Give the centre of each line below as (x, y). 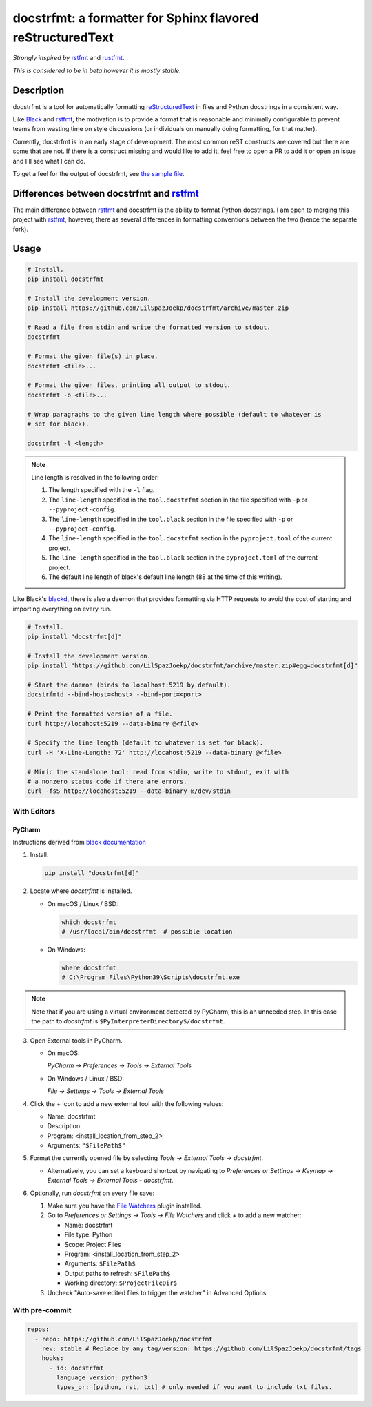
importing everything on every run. (62, 609)
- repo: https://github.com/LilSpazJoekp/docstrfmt (124, 1339)
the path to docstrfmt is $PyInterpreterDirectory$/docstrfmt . (128, 1021)
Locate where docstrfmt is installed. (81, 891)
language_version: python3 (102, 1378)
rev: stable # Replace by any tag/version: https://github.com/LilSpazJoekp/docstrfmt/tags (201, 1348)
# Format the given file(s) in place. (93, 356)
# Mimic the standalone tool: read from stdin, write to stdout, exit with (158, 772)
